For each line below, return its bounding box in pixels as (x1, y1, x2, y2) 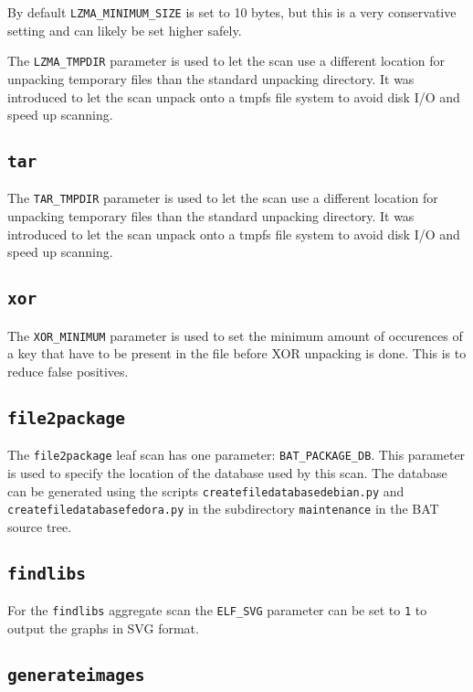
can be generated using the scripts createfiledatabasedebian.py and (7, 481, 405, 500)
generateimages (7, 665, 145, 685)
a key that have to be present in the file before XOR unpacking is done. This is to (7, 344, 467, 363)
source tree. (7, 516, 72, 536)
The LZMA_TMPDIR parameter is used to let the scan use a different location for (7, 51, 445, 70)
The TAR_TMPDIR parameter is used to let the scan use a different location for (7, 188, 438, 208)
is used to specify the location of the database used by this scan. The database (7, 463, 447, 482)
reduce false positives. (7, 361, 129, 380)
